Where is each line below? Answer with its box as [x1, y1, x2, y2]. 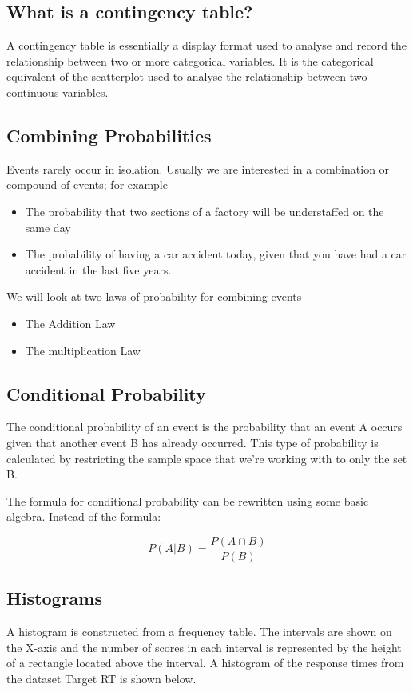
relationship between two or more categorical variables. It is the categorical [6, 52, 374, 69]
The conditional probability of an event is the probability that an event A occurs [6, 418, 403, 435]
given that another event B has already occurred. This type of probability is [6, 434, 379, 450]
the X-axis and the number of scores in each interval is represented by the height [6, 638, 402, 655]
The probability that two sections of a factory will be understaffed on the [25, 202, 384, 219]
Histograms [6, 586, 103, 610]
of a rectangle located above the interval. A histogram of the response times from [6, 654, 404, 671]
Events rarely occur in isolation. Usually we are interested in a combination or [6, 160, 390, 177]
